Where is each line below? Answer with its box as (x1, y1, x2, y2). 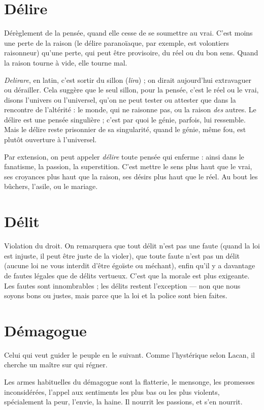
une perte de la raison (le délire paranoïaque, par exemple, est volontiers (4, 37, 229, 48)
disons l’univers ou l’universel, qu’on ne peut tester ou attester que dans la (4, 94, 236, 105)
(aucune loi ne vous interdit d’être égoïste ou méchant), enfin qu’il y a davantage (4, 260, 255, 271)
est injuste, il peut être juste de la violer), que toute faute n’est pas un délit (4, 250, 240, 261)
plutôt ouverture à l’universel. (4, 134, 97, 145)
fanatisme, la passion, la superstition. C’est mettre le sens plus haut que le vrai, (4, 161, 252, 172)
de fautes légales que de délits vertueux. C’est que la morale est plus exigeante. (4, 270, 250, 280)
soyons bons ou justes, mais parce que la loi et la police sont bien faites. (4, 290, 227, 301)
